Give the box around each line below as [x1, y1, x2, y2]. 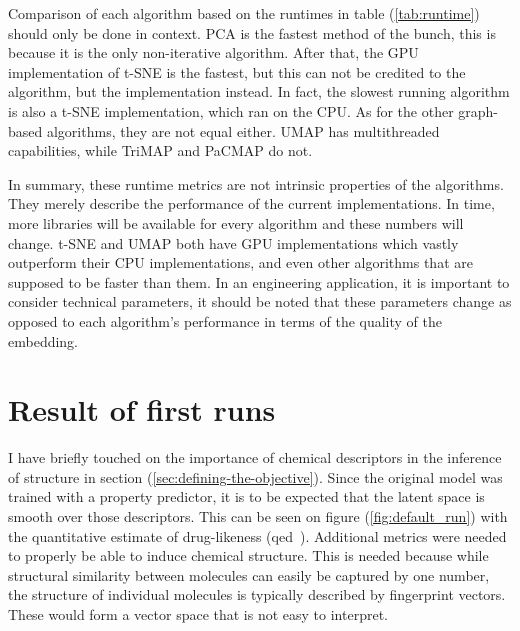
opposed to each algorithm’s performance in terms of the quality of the [8, 310, 442, 331]
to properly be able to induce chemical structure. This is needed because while [8, 545, 489, 566]
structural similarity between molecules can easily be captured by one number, [8, 564, 490, 585]
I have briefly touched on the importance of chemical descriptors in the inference [8, 447, 502, 468]
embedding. [8, 330, 79, 351]
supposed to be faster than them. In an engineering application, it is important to [8, 271, 510, 292]
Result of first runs [8, 389, 276, 430]
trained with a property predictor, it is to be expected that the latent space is [8, 486, 485, 507]
